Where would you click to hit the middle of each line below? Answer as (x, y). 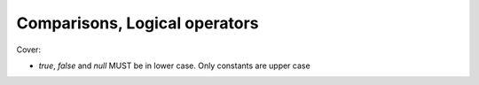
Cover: (29, 50)
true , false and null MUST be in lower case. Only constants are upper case (174, 66)
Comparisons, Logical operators (137, 23)
